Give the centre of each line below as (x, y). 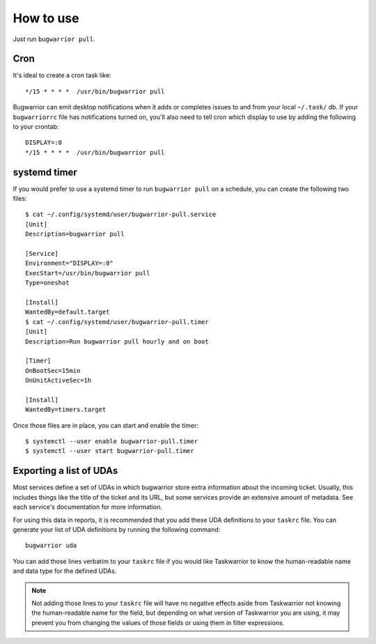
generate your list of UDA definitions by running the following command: (117, 529)
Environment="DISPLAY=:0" (70, 263)
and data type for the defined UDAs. (65, 571)
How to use (46, 18)
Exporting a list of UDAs (65, 471)
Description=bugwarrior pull (75, 234)
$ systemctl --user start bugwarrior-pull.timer (110, 451)
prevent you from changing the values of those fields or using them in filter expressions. (158, 622)
